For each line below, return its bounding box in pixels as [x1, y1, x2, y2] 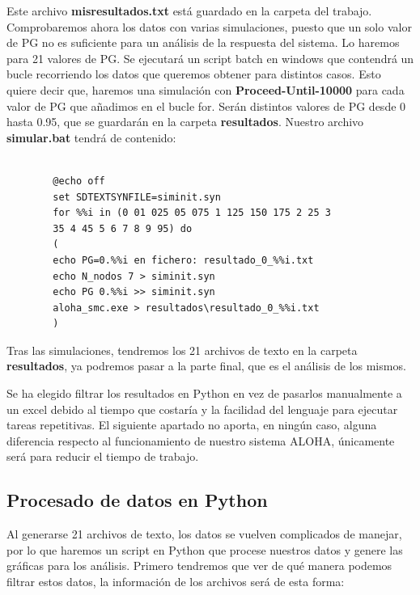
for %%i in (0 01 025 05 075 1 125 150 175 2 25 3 [53, 207, 331, 219]
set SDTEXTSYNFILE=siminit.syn [53, 191, 221, 203]
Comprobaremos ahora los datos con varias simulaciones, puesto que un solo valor [6, 18, 412, 35]
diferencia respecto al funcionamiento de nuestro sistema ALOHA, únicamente [6, 432, 395, 449]
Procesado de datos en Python [6, 487, 268, 513]
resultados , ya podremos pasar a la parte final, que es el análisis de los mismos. [6, 357, 406, 374]
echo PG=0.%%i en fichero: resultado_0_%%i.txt [53, 254, 314, 266]
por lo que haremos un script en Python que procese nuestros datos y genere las [6, 541, 403, 558]
